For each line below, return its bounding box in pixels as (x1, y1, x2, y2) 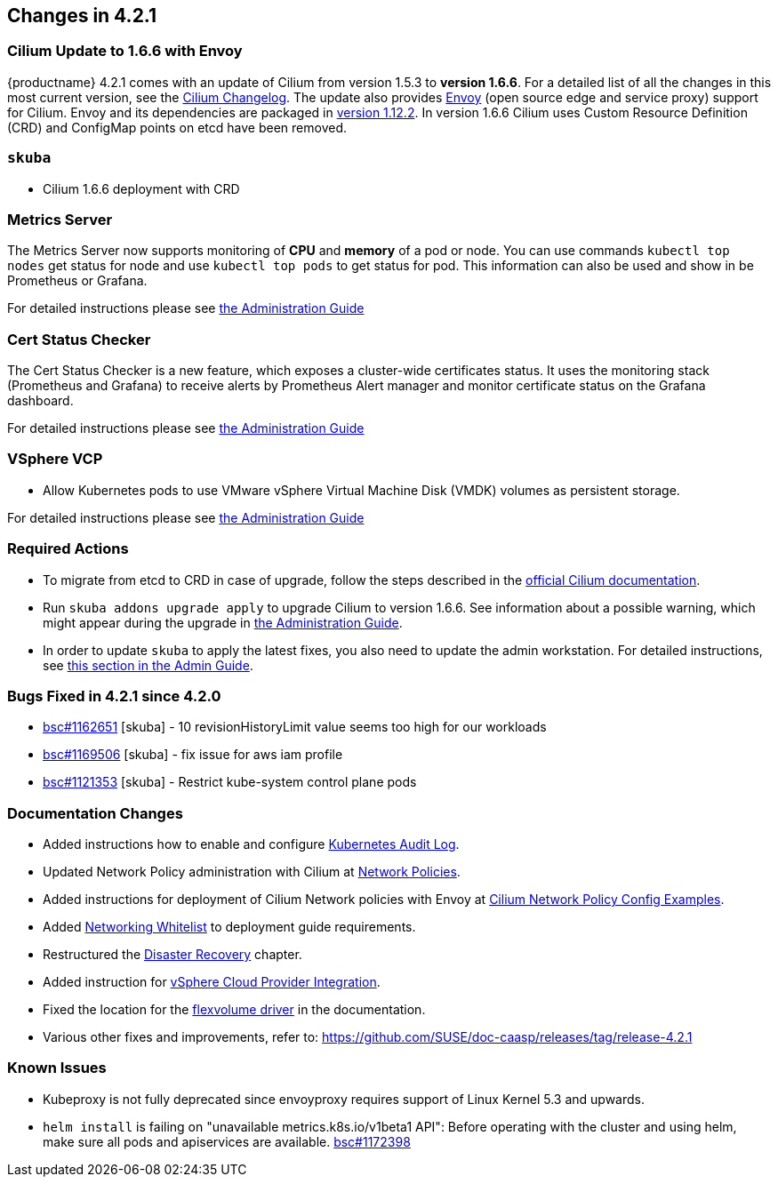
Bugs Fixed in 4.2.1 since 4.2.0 (7, 686, 221, 705)
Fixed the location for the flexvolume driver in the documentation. (43, 1002, 426, 1018)
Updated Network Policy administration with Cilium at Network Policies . (43, 864, 461, 880)
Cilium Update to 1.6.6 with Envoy (7, 42, 243, 60)
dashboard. (7, 393, 74, 409)
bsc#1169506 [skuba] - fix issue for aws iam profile (43, 747, 343, 763)
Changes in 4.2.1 (7, 4, 157, 27)
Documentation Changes (7, 804, 183, 822)
